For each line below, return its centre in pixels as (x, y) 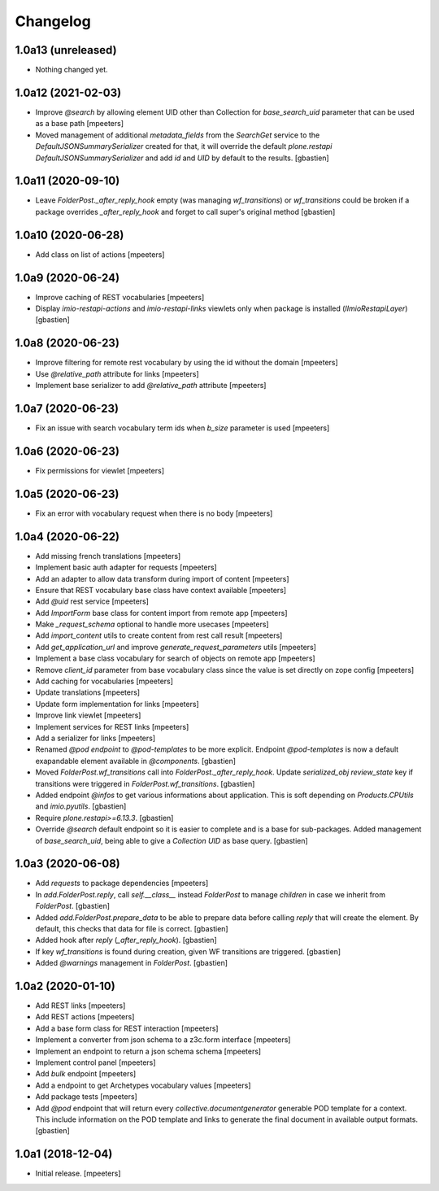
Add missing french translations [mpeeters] (108, 556)
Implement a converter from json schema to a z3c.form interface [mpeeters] (163, 1040)
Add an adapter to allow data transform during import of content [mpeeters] (162, 578)
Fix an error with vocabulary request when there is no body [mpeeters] (154, 513)
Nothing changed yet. (72, 70)
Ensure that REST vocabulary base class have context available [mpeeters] (161, 590)
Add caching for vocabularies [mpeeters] (104, 681)
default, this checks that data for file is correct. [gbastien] (132, 928)
